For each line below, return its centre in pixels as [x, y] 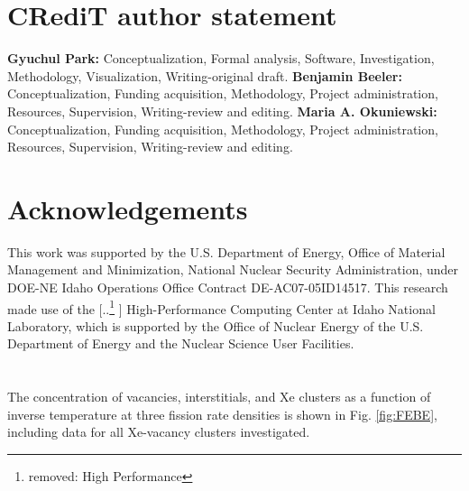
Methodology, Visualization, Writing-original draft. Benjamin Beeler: [205, 75]
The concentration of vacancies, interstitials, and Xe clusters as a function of [219, 397]
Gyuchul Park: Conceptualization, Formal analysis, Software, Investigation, [221, 58]
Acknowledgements [128, 208]
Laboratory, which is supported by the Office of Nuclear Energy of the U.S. [216, 325]
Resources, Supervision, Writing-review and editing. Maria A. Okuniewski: [222, 111]
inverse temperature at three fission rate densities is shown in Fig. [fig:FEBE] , [222, 414]
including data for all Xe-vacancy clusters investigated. [159, 432]
